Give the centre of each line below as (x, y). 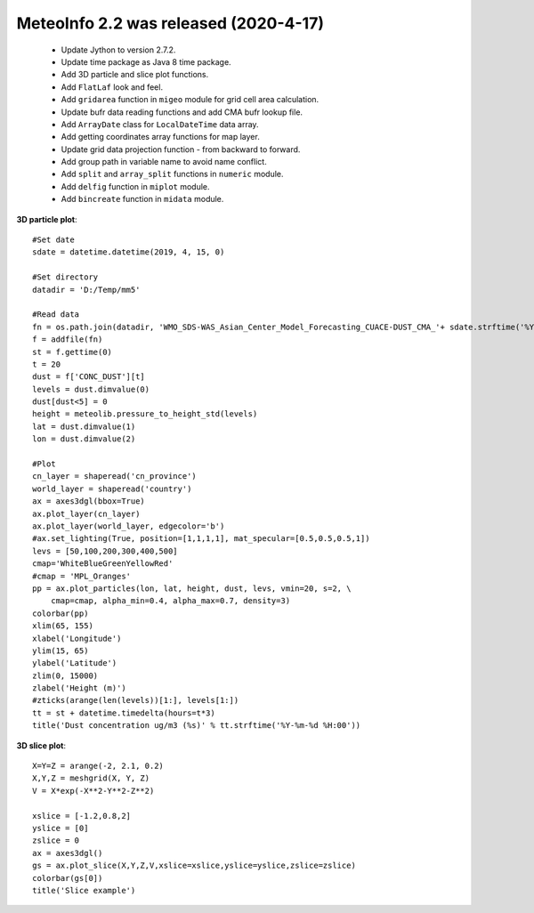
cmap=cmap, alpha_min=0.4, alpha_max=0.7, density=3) (170, 601)
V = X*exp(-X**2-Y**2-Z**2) (93, 791)
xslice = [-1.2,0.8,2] (82, 816)
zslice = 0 (56, 840)
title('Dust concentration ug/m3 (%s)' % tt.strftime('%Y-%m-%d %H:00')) (197, 726)
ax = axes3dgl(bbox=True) (89, 501)
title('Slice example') (84, 890)
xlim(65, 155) (63, 626)
